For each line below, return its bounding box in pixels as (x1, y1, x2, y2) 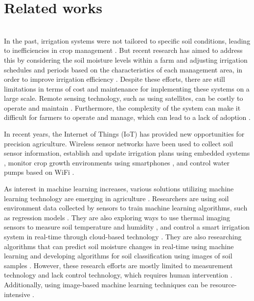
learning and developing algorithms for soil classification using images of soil (4, 251, 232, 261)
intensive (4, 289, 30, 299)
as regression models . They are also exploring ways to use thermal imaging (4, 212, 230, 222)
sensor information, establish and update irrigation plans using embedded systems (4, 148, 250, 158)
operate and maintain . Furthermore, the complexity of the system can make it (4, 102, 241, 113)
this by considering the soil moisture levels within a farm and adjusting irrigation (4, 54, 248, 65)
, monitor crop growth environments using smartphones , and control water (4, 157, 230, 167)
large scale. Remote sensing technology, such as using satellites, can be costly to (4, 93, 243, 103)
